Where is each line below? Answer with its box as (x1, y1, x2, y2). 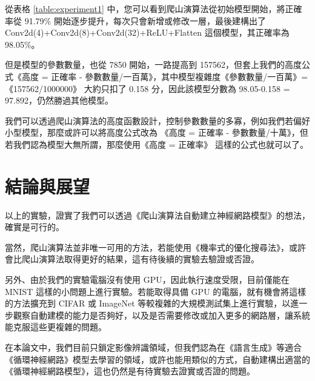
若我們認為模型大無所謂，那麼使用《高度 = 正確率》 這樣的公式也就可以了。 (5, 137, 308, 150)
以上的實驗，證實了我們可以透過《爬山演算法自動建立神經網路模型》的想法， (5, 208, 310, 221)
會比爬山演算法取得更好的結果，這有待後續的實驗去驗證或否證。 (5, 253, 259, 265)
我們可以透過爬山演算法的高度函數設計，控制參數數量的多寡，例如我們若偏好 (5, 114, 310, 127)
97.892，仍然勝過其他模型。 (5, 94, 113, 107)
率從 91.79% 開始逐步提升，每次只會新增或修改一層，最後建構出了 (5, 14, 266, 27)
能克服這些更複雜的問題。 (5, 320, 107, 333)
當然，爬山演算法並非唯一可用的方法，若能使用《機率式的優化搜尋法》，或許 (5, 240, 306, 253)
